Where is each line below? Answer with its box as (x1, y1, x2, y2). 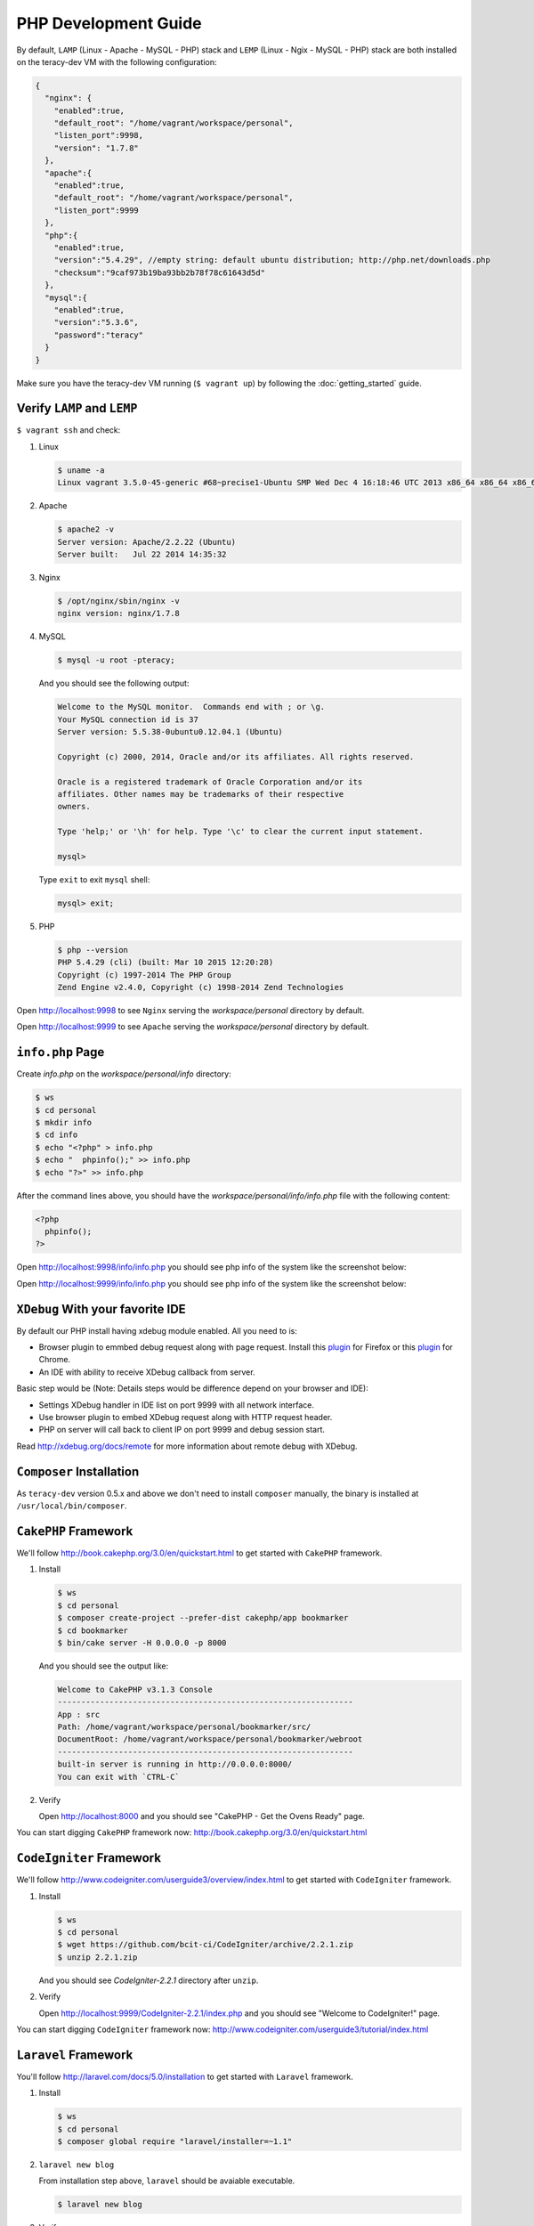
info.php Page (16, 1044, 105, 1060)
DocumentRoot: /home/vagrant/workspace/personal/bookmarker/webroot (57, 1734, 363, 1744)
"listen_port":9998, (53, 130, 144, 141)
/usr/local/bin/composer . (16, 1500, 127, 1511)
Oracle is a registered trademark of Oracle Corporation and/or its (57, 776, 363, 787)
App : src (57, 1710, 101, 1719)
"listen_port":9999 (53, 205, 140, 215)
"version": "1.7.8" (53, 142, 140, 153)
